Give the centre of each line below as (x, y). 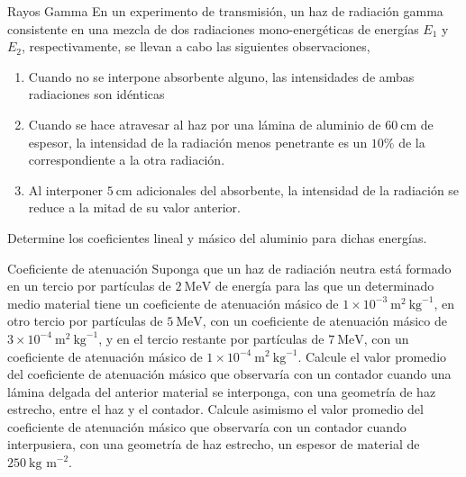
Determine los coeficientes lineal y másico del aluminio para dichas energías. (217, 237)
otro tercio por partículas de (85, 321)
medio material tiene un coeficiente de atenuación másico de (173, 303)
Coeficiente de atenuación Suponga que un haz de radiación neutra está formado (229, 268)
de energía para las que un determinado (324, 286)
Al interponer (65, 189)
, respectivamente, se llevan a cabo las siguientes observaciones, (196, 46)
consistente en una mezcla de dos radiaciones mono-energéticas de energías (213, 28)
